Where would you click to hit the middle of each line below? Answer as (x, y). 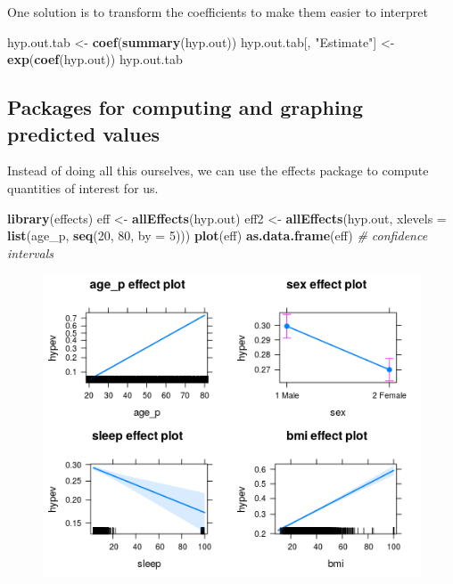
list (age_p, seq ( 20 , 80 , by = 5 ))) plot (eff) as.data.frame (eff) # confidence (218, 235)
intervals (31, 252)
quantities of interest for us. (83, 187)
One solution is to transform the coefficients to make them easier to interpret (218, 12)
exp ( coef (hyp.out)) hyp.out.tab (95, 59)
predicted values (84, 133)
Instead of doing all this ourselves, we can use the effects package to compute (218, 170)
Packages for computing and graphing (185, 107)
